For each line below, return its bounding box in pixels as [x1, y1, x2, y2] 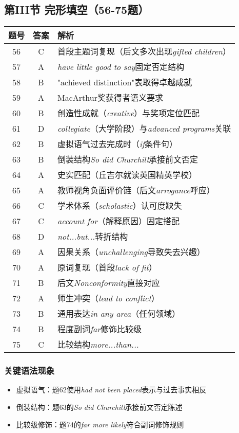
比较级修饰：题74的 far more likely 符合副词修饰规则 [16, 419, 184, 429]
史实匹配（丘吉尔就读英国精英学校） [57, 169, 197, 181]
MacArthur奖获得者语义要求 [57, 92, 163, 104]
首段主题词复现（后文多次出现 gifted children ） [57, 45, 231, 58]
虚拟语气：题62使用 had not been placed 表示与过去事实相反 [16, 384, 207, 395]
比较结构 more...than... [57, 338, 139, 351]
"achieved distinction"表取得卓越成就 [57, 76, 192, 88]
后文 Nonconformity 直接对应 [57, 277, 160, 289]
